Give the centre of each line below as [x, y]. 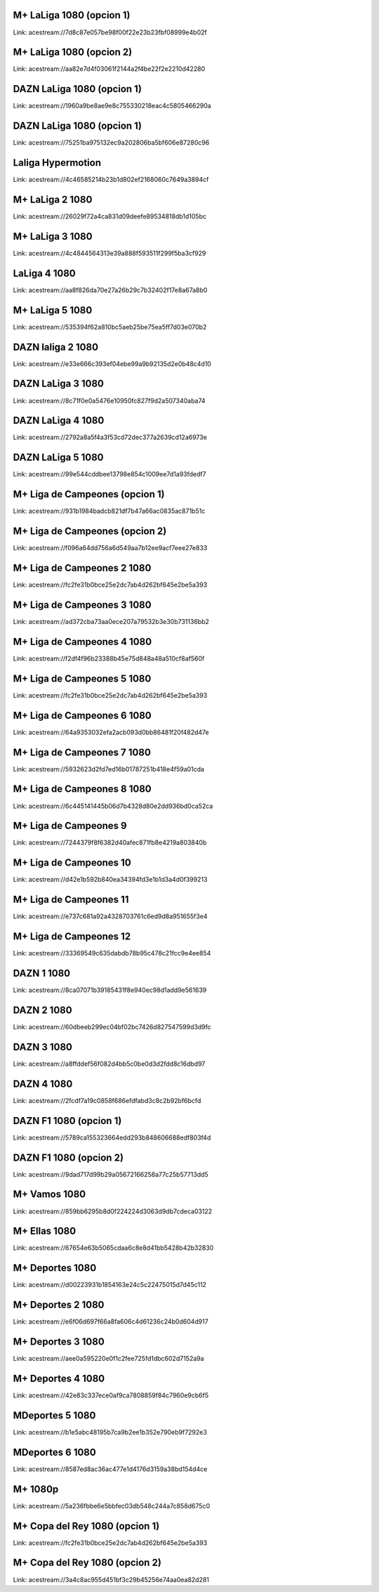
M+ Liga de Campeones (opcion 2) [90, 531]
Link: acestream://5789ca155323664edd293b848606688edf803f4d [112, 1137]
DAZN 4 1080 [43, 1084]
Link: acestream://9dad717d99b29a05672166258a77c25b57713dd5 [111, 1174]
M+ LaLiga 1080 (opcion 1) [72, 15]
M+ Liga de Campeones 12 [72, 937]
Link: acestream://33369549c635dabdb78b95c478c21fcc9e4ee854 [112, 953]
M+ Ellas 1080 [45, 1231]
